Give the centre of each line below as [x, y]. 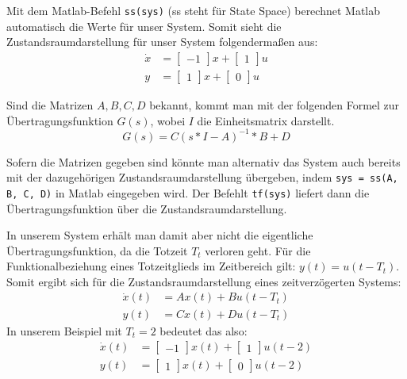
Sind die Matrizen [50, 104]
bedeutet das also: [203, 330]
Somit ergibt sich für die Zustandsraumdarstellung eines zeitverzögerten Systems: [204, 281]
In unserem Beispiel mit [64, 330]
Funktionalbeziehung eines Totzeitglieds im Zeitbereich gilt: [151, 266]
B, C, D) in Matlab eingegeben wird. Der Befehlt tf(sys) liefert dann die [188, 192]
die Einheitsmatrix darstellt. [266, 120]
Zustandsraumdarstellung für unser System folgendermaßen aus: [162, 42]
